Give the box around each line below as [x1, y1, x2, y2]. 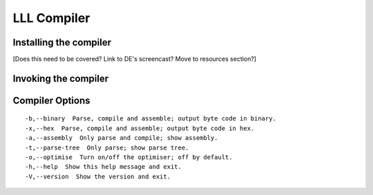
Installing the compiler [12, 37, 112, 48]
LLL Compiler [12, 10, 90, 25]
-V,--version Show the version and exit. [25, 172, 171, 181]
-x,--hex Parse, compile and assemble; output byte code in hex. [25, 124, 255, 132]
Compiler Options [12, 94, 90, 106]
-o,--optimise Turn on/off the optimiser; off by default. [25, 154, 233, 161]
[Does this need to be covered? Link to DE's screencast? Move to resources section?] [12, 55, 257, 63]
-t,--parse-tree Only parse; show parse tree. [25, 143, 189, 152]
